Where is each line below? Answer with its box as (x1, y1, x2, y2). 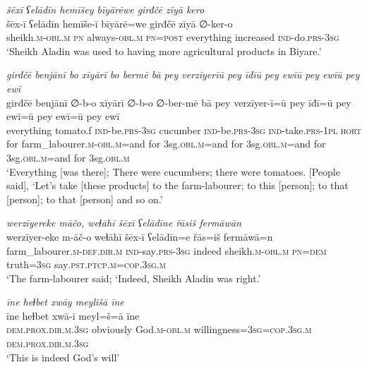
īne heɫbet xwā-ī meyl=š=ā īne (6, 308, 140, 323)
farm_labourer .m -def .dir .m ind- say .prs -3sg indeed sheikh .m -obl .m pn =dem (6, 243, 327, 258)
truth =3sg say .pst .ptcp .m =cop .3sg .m (6, 257, 167, 272)
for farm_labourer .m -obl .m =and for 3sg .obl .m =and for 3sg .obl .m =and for (6, 136, 326, 151)
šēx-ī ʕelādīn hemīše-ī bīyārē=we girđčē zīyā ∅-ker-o (6, 16, 233, 30)
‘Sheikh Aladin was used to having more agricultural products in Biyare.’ (6, 43, 322, 58)
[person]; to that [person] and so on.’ (6, 191, 163, 206)
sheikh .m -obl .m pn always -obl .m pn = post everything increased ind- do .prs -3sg (6, 30, 339, 44)
